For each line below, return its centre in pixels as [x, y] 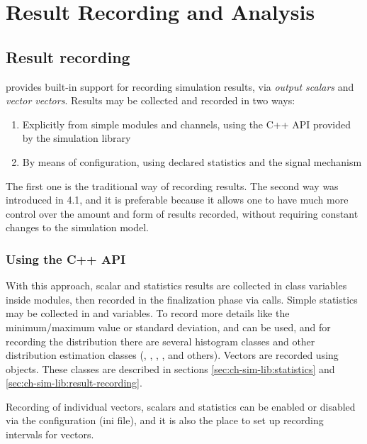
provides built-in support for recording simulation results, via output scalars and [180, 86]
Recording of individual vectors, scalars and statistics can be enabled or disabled [181, 406]
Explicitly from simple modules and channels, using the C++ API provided [186, 124]
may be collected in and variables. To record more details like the [148, 313]
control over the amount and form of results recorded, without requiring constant [182, 213]
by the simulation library [77, 138]
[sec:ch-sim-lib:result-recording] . [74, 383]
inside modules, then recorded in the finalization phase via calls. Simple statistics [182, 299]
